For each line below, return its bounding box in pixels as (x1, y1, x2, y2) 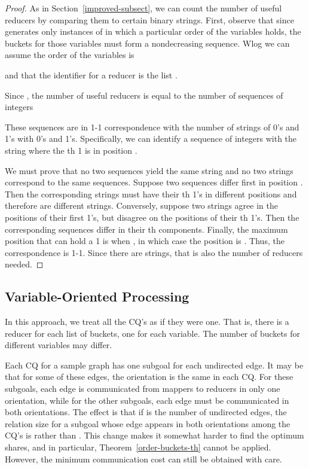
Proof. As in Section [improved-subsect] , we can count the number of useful (5, 2, 282, 14)
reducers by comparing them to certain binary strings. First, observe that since (5, 13, 294, 26)
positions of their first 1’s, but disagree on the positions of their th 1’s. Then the (5, 211, 299, 223)
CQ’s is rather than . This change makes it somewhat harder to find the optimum (5, 429, 304, 441)
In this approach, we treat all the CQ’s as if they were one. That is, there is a (5, 315, 289, 328)
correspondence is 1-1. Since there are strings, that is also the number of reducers (5, 246, 303, 258)
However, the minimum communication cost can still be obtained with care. (5, 452, 282, 465)
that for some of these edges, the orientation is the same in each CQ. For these (5, 370, 293, 383)
